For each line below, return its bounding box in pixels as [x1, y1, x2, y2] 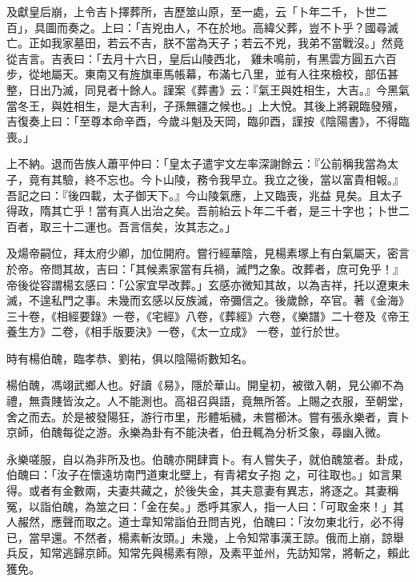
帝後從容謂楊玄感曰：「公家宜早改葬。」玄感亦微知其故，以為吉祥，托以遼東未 [6, 276, 410, 293]
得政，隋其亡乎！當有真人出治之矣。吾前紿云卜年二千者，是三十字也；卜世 [6, 202, 398, 219]
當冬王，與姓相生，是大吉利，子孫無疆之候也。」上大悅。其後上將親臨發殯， [6, 97, 404, 114]
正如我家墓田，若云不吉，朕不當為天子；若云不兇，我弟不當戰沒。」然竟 [28, 34, 404, 51]
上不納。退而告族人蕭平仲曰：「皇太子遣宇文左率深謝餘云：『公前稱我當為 [6, 155, 387, 172]
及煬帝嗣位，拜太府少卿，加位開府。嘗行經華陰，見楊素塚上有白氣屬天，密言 [6, 245, 410, 261]
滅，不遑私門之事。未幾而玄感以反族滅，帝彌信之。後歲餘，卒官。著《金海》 [6, 292, 410, 309]
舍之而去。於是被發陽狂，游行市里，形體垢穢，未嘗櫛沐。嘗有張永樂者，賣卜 [6, 408, 410, 425]
